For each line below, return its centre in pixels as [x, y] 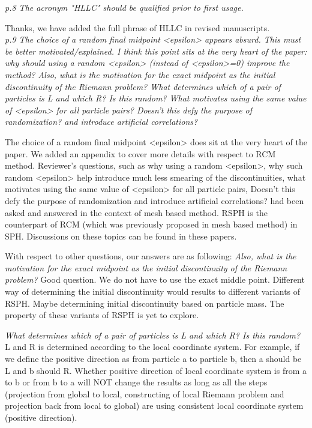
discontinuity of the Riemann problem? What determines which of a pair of [143, 86]
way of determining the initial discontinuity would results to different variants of [153, 291]
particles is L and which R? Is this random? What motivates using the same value [156, 98]
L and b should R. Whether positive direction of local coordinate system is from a [156, 370]
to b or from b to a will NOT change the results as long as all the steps [136, 382]
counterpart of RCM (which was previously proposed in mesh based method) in [151, 224]
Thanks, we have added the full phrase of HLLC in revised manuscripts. [137, 27]
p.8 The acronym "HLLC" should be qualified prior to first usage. [124, 7]
